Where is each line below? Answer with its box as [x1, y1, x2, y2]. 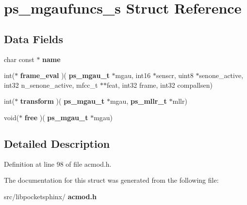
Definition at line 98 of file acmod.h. [4, 158, 112, 169]
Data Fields [4, 31, 64, 46]
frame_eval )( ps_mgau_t [20, 70, 110, 80]
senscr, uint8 [156, 70, 194, 80]
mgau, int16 [115, 70, 151, 80]
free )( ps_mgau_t [24, 112, 88, 122]
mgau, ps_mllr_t [110, 96, 167, 106]
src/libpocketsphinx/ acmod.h [4, 191, 97, 201]
